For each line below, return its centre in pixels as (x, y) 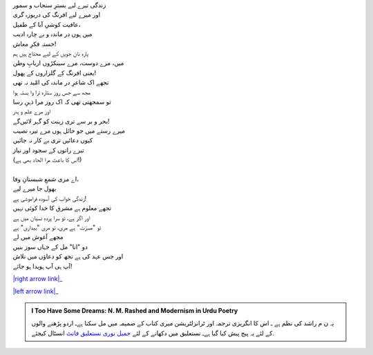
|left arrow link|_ (36, 291)
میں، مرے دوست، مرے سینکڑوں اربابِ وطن (68, 63)
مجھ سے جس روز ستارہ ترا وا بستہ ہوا (52, 92)
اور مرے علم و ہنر (32, 111)
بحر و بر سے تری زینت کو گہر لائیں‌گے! (61, 121)
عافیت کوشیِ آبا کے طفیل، (47, 24)
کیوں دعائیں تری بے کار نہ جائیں (53, 140)
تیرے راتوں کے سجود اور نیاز (48, 150)
